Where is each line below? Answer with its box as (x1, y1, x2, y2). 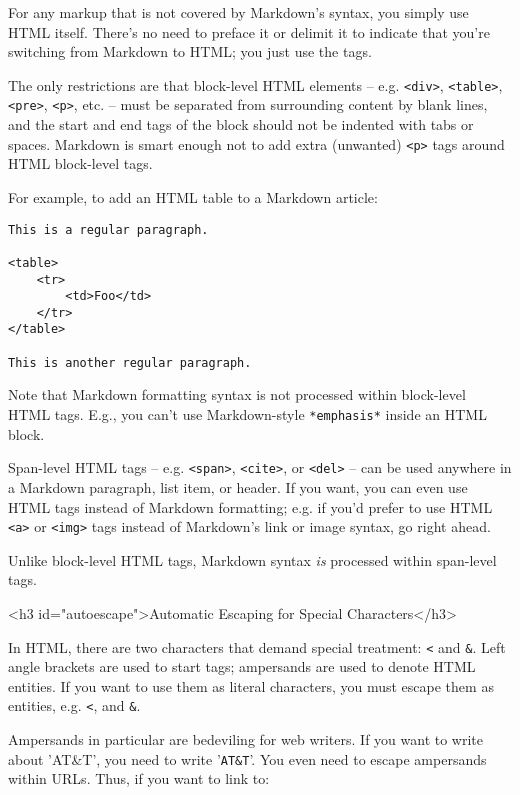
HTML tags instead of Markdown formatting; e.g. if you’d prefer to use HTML (8, 496, 493, 517)
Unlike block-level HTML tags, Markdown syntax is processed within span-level (8, 549, 497, 570)
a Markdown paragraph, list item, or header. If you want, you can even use (8, 476, 468, 497)
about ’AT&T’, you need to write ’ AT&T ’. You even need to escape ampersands (8, 748, 487, 769)
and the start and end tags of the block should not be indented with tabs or (8, 114, 474, 135)
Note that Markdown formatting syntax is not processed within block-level (8, 384, 466, 405)
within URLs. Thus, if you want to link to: (8, 768, 270, 789)
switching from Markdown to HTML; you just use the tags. (8, 41, 372, 62)
